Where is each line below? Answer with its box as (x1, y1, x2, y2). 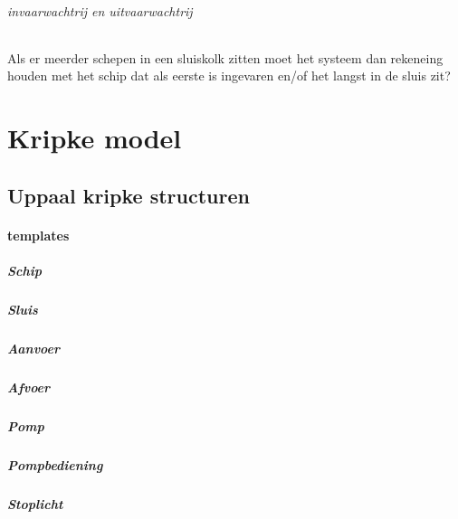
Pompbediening (7, 455, 103, 474)
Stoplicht (7, 494, 63, 513)
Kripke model (7, 119, 182, 156)
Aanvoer (7, 338, 61, 357)
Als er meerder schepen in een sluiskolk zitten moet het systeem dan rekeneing (7, 48, 444, 67)
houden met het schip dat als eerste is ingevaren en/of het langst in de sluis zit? (7, 66, 451, 85)
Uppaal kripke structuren (7, 181, 250, 209)
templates (7, 225, 70, 244)
